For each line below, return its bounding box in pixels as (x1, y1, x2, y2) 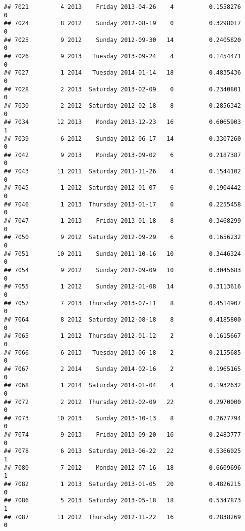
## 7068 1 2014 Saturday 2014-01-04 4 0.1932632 (4, 382, 241, 389)
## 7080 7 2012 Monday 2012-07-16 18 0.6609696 (4, 464, 241, 471)
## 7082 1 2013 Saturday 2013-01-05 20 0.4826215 (4, 481, 241, 488)
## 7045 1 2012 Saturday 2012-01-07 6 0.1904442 (4, 184, 241, 192)
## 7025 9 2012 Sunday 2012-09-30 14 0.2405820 (4, 36, 241, 43)
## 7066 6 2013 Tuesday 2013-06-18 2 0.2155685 (4, 349, 241, 356)
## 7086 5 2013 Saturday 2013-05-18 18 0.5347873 (4, 497, 241, 504)
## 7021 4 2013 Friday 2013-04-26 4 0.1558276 (4, 3, 241, 10)
